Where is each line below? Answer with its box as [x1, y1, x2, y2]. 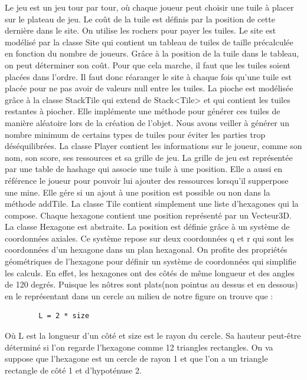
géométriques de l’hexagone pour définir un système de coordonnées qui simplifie [5, 255, 296, 267]
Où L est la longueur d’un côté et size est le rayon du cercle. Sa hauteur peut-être [5, 329, 301, 342]
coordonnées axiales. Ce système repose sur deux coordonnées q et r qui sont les [5, 232, 294, 244]
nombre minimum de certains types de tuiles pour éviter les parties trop [5, 128, 266, 140]
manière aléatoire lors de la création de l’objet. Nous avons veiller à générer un [5, 116, 289, 128]
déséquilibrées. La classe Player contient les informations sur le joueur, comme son [5, 140, 302, 152]
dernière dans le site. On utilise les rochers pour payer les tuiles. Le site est [5, 24, 276, 37]
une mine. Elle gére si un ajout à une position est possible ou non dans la [5, 186, 270, 198]
